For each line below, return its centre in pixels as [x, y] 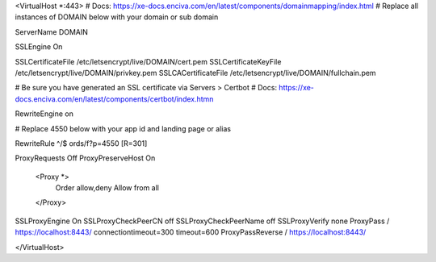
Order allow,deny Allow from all [107, 188]
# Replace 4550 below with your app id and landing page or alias [123, 128]
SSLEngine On [39, 47]
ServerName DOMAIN [52, 31]
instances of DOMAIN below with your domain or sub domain [117, 17]
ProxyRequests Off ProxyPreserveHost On [85, 158]
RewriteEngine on [44, 114]
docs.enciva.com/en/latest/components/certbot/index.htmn [114, 99]
